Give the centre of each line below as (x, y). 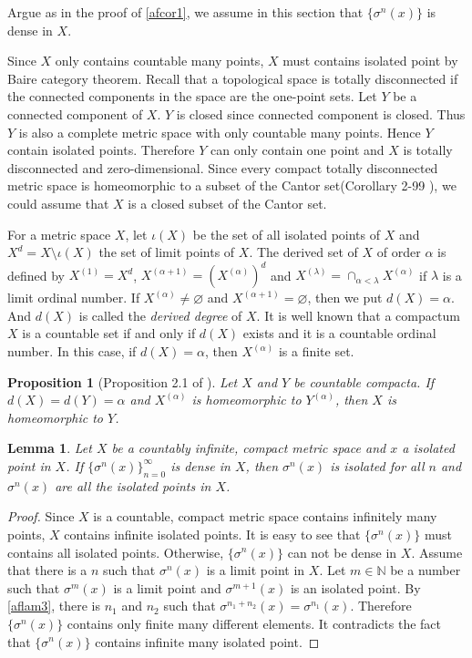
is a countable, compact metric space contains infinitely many (265, 516)
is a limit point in (256, 570)
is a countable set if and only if (109, 333)
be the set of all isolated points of (287, 234)
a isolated (428, 448)
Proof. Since (41, 516)
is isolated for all (377, 465)
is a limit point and (167, 587)
